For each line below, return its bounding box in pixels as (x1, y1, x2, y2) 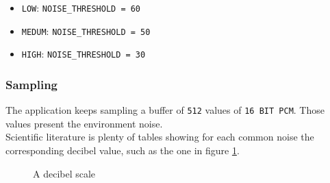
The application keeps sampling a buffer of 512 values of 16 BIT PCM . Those (5, 103, 325, 117)
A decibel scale (33, 166, 96, 180)
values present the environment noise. (5, 116, 163, 130)
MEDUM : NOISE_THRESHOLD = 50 (21, 23, 151, 38)
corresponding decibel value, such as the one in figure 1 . (5, 143, 240, 158)
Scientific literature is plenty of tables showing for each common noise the (5, 130, 314, 144)
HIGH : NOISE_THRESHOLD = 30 (21, 47, 146, 61)
